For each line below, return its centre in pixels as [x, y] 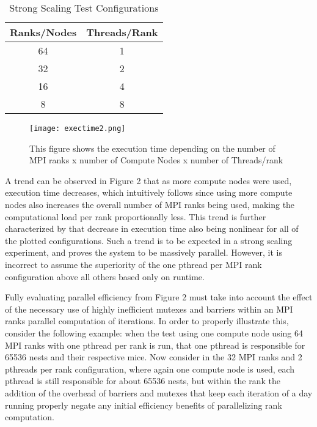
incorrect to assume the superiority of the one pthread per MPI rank [133, 264]
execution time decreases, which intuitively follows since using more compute [149, 192]
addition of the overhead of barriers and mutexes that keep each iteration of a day [159, 392]
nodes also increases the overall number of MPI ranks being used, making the [150, 205]
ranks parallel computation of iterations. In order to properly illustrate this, [147, 321]
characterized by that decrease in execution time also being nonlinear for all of [152, 228]
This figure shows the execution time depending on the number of [152, 148]
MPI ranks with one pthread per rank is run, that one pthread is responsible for [155, 345]
